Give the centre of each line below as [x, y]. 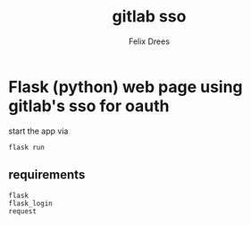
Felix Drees [149, 41]
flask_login [30, 203]
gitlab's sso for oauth [89, 106]
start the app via [38, 131]
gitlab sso [149, 17]
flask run [27, 147]
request [23, 211]
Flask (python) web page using [125, 87]
